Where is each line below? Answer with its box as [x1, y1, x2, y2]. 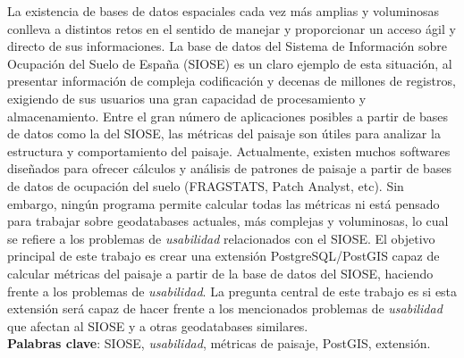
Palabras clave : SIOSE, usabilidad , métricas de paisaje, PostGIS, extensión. [7, 334, 431, 353]
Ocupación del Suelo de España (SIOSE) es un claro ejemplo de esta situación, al [7, 54, 452, 72]
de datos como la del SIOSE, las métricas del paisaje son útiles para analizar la [7, 124, 441, 143]
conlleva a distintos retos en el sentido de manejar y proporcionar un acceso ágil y [7, 19, 456, 37]
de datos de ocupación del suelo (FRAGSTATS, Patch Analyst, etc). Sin [7, 176, 404, 195]
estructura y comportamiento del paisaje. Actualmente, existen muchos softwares [7, 141, 451, 160]
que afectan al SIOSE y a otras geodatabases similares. [7, 316, 308, 335]
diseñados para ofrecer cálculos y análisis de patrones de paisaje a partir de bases [7, 159, 452, 178]
